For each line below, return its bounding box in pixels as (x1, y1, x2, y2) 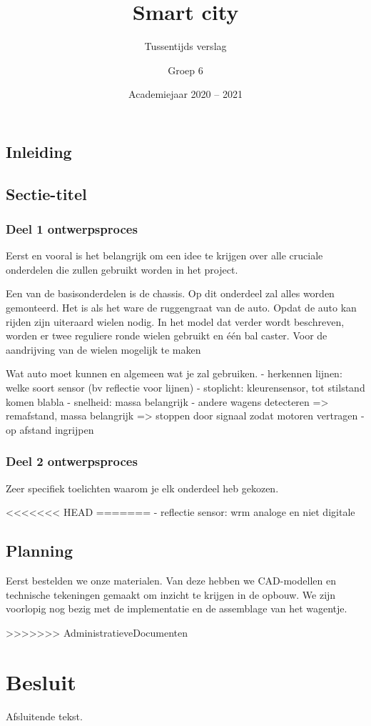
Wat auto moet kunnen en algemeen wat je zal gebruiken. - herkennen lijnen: (6, 366, 342, 381)
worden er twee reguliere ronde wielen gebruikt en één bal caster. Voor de (6, 328, 327, 343)
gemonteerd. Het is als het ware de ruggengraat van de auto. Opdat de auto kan (6, 300, 357, 315)
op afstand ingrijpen (6, 422, 94, 437)
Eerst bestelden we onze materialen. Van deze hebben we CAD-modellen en (6, 573, 336, 588)
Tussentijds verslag (144, 39, 227, 54)
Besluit (6, 667, 76, 696)
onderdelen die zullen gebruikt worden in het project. (6, 262, 238, 277)
